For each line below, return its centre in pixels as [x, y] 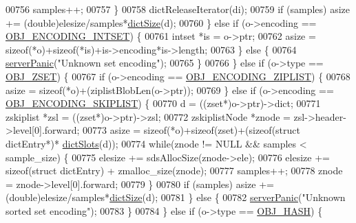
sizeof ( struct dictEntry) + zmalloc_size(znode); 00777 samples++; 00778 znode [174, 171]
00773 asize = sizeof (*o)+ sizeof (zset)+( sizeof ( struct [191, 130]
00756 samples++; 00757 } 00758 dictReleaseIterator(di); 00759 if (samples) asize [178, 9]
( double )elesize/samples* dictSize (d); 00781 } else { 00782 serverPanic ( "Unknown [176, 197]
